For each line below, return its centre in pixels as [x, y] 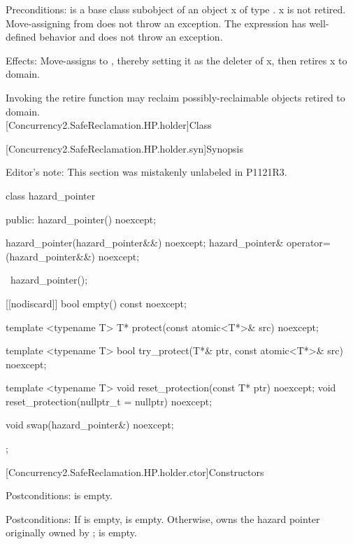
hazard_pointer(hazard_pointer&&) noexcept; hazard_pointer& [145, 243]
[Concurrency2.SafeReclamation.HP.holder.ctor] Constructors [135, 472]
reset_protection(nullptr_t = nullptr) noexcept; [109, 401]
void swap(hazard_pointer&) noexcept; [90, 425]
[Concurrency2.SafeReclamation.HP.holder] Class [109, 125]
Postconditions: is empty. [59, 495]
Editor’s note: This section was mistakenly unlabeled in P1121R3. [146, 172]
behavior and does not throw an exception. [131, 37]
